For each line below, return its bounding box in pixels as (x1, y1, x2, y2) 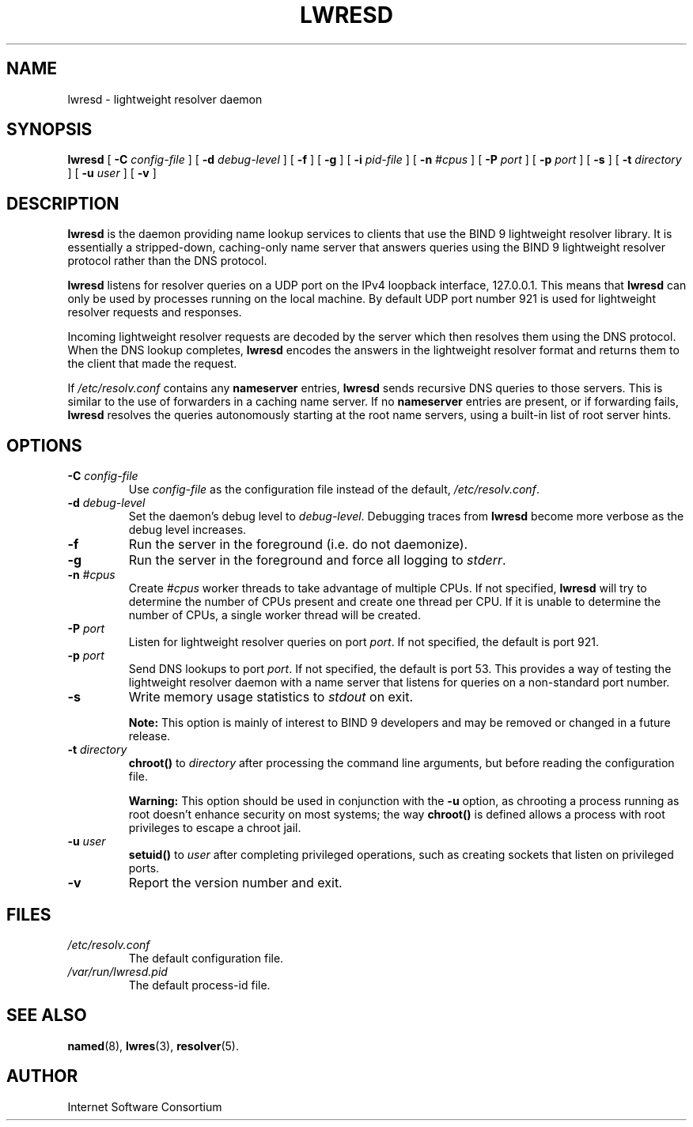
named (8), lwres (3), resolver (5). (67, 1038, 239, 1053)
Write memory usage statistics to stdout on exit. (128, 689, 413, 705)
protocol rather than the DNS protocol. (67, 254, 267, 268)
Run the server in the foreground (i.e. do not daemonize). (128, 536, 468, 553)
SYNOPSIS (6, 119, 93, 140)
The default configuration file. (128, 951, 284, 965)
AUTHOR (6, 1066, 78, 1087)
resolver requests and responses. (67, 305, 242, 320)
